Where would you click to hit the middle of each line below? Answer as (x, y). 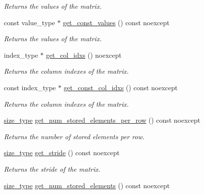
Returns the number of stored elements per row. (74, 136)
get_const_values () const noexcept (116, 22)
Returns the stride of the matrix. (52, 169)
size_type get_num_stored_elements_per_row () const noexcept (102, 120)
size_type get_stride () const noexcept (62, 153)
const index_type (30, 87)
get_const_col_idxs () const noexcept (121, 87)
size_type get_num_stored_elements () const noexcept (87, 185)
